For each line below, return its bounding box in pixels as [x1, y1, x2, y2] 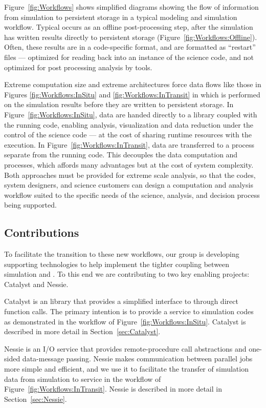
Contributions [4, 225, 79, 240]
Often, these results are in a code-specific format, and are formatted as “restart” [4, 42, 256, 52]
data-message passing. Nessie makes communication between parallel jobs [22, 353, 253, 364]
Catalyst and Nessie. [4, 278, 69, 289]
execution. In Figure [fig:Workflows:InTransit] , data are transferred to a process [4, 139, 255, 150]
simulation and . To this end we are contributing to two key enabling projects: [4, 269, 250, 279]
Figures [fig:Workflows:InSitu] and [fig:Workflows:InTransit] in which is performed [4, 89, 260, 99]
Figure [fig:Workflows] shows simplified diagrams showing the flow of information [4, 2, 259, 12]
